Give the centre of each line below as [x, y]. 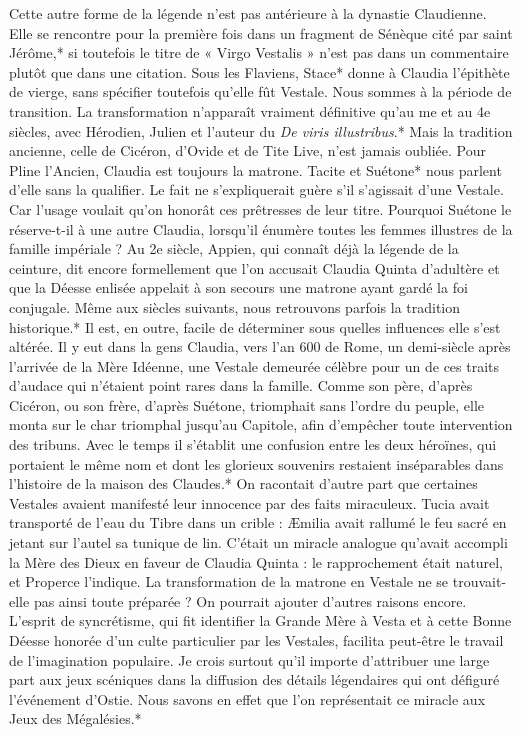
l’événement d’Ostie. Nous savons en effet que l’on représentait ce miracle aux [247, 698]
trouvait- [479, 581]
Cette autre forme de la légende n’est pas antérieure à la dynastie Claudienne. [248, 13]
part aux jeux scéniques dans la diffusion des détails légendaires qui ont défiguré [254, 679]
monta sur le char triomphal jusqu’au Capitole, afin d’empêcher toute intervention [261, 424]
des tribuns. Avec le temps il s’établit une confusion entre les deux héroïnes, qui [253, 444]
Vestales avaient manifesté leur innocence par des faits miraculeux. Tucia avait [249, 502]
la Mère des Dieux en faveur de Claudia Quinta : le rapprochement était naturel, [256, 561]
